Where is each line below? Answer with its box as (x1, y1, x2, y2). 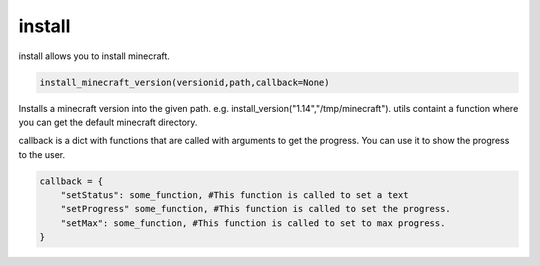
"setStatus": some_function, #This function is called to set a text (60, 190, 409, 201)
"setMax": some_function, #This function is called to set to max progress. (60, 217, 446, 229)
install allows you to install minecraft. (18, 50, 170, 62)
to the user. (18, 148, 65, 160)
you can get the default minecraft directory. (18, 116, 198, 128)
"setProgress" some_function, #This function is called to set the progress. (60, 203, 452, 215)
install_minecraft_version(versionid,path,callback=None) (39, 76, 330, 88)
